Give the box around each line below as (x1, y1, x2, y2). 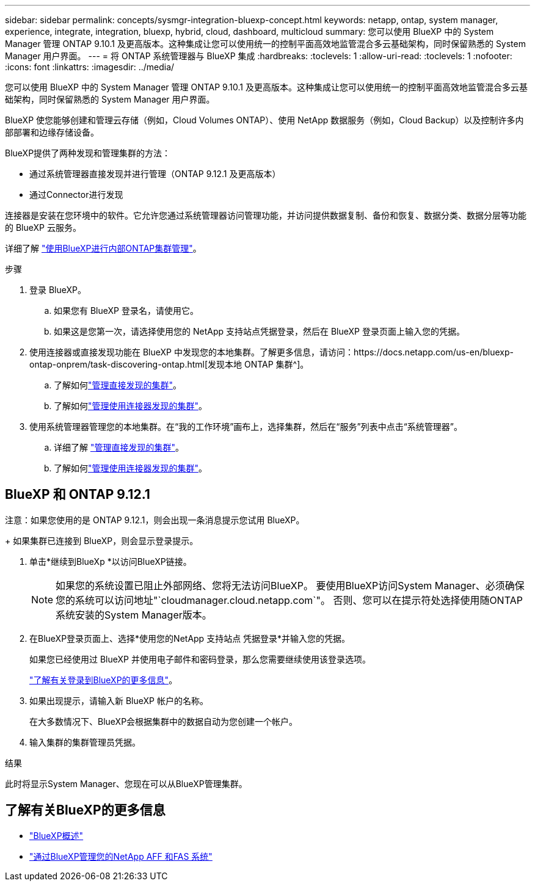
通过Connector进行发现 (29, 189, 123, 200)
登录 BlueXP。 (29, 285, 87, 295)
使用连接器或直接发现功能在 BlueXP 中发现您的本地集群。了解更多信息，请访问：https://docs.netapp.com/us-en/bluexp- (29, 347, 514, 357)
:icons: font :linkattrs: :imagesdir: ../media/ (5, 62, 175, 72)
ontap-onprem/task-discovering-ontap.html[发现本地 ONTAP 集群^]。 (29, 359, 309, 369)
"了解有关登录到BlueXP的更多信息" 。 (29, 674, 178, 685)
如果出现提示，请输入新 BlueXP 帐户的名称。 (29, 695, 208, 706)
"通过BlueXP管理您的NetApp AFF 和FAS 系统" (29, 851, 213, 862)
